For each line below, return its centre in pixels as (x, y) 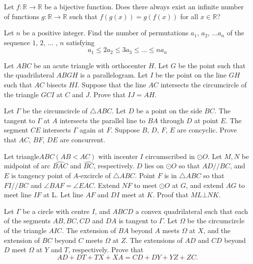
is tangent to (138, 221)
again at (92, 130)
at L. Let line (63, 195)
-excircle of (94, 175)
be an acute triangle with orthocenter (90, 65)
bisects (57, 85)
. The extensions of (154, 240)
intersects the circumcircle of (203, 85)
